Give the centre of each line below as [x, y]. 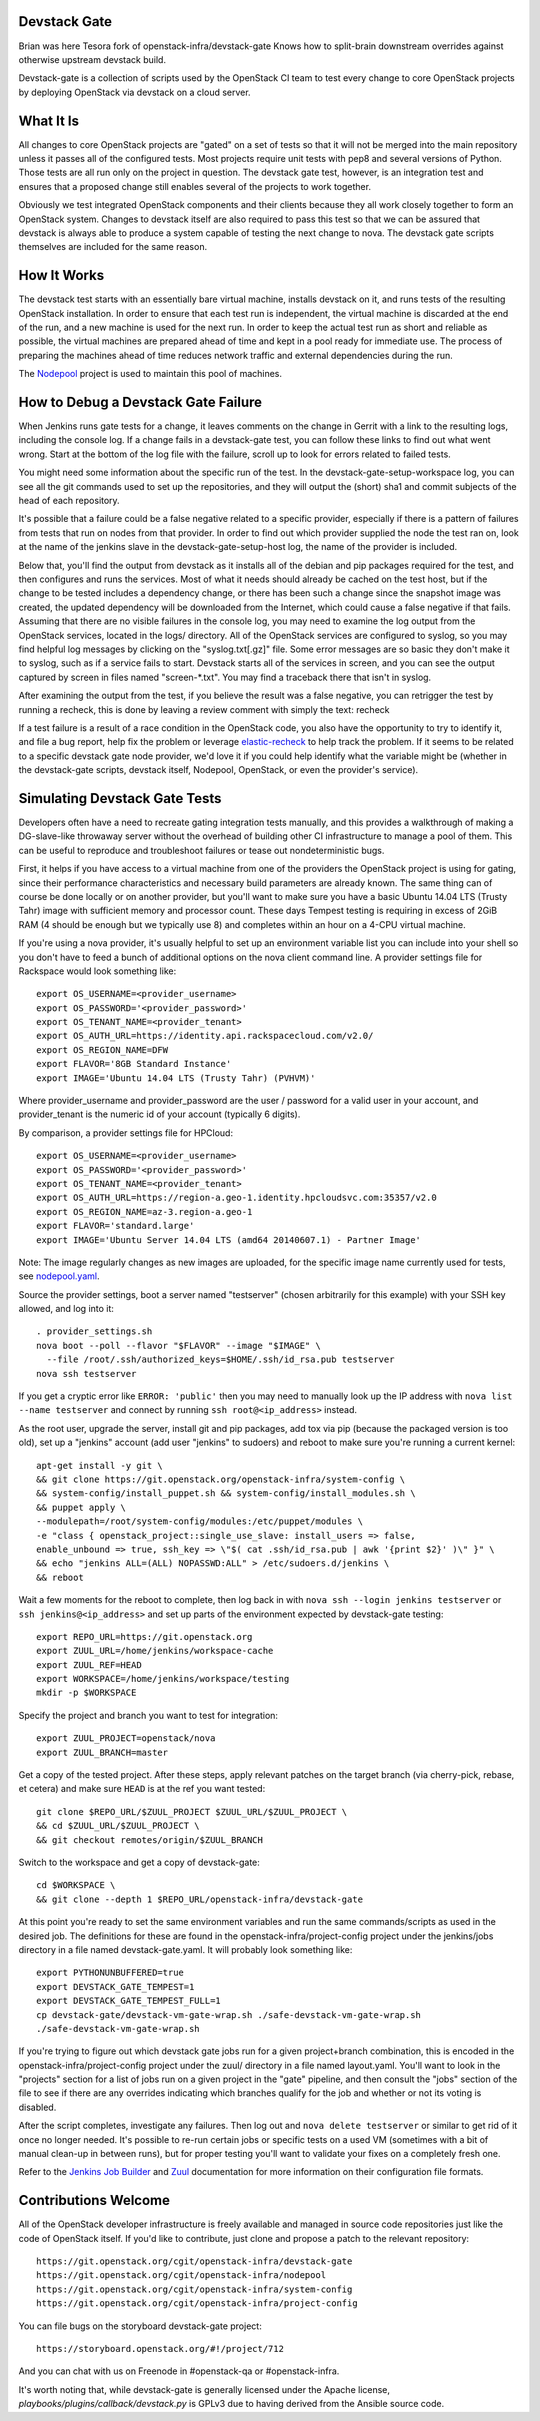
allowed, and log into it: [66, 1309]
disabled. [37, 2107]
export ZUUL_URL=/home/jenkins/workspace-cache [155, 1651]
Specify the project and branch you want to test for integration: [148, 1715]
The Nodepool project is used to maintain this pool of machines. [150, 374]
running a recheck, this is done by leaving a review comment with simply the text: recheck [204, 709]
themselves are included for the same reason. [113, 247]
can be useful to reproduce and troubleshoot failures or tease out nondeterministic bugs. [201, 850]
